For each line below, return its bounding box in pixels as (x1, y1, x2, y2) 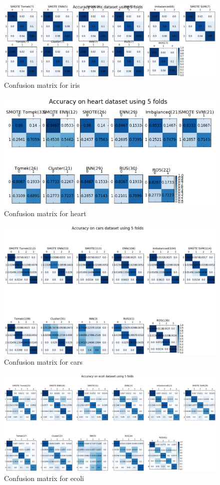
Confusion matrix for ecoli (4, 473, 84, 483)
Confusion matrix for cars (4, 357, 83, 367)
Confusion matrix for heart (4, 208, 86, 218)
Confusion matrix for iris (4, 79, 80, 90)
